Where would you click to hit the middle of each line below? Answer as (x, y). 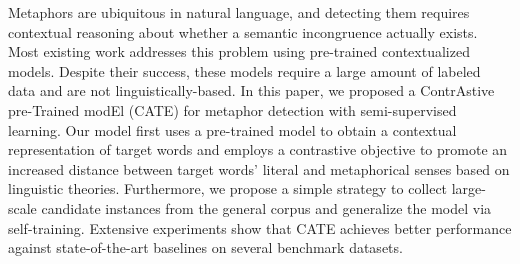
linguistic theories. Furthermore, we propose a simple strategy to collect (228, 188)
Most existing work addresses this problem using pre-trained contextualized (239, 51)
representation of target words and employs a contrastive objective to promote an (258, 149)
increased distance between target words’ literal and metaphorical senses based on (259, 168)
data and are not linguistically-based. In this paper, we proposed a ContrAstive (251, 90)
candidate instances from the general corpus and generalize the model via (266, 207)
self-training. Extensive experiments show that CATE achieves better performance (260, 227)
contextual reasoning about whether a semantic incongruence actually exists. (243, 31)
